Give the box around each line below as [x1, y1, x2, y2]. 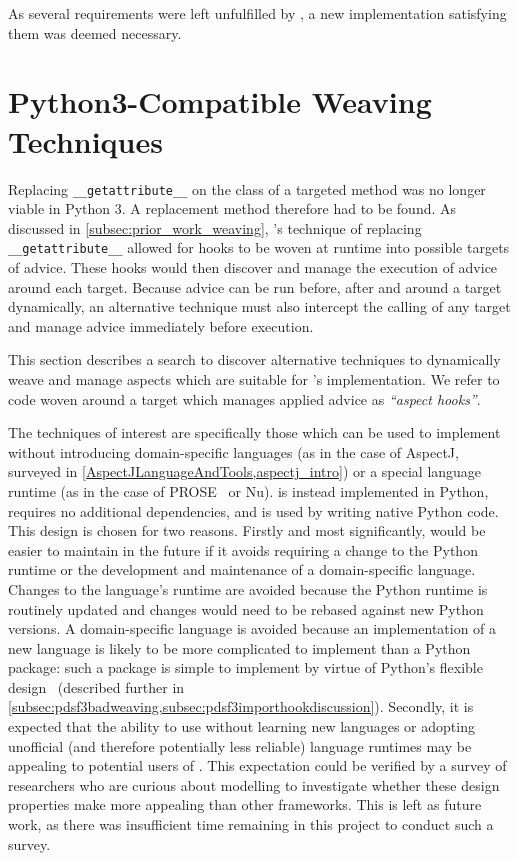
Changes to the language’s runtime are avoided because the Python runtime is [8, 578, 488, 599]
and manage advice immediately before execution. [8, 315, 314, 336]
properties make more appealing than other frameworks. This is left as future [8, 794, 482, 815]
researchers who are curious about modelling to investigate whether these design [8, 774, 500, 795]
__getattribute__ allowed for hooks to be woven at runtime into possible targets [8, 237, 510, 258]
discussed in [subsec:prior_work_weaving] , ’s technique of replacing [8, 217, 422, 238]
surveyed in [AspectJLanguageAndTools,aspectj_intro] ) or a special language [8, 461, 482, 482]
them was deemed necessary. [8, 22, 182, 43]
